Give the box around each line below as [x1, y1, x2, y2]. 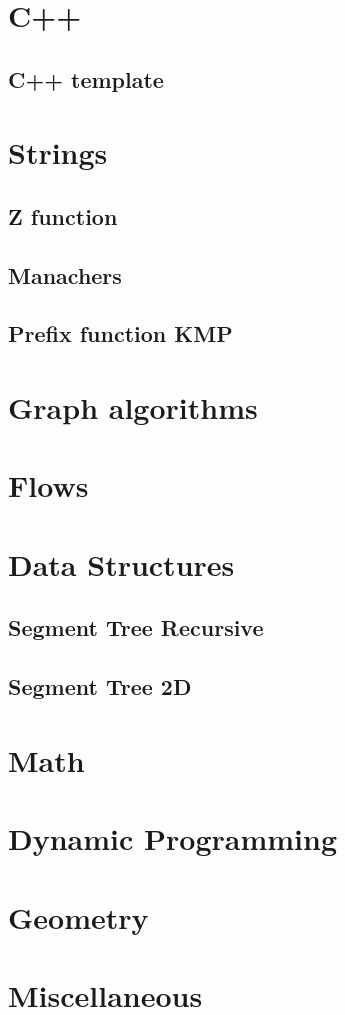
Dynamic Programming [8, 818, 338, 859]
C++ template [8, 63, 164, 94]
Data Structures [8, 543, 235, 584]
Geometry [8, 896, 149, 937]
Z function [8, 200, 118, 231]
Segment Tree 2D [8, 671, 192, 702]
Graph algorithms [8, 387, 258, 428]
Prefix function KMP [8, 318, 233, 349]
